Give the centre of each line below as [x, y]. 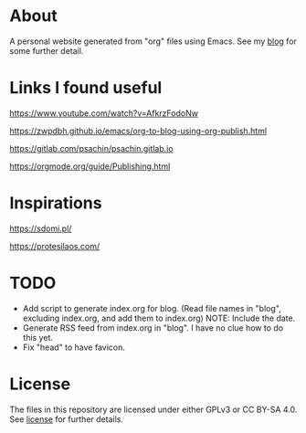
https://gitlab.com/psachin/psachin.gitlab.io [91, 148]
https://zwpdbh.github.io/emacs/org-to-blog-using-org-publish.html [138, 131]
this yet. [37, 337]
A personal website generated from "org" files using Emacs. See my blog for [153, 41]
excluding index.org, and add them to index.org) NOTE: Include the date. [159, 318]
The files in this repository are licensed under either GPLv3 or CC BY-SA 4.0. [153, 409]
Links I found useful [86, 88]
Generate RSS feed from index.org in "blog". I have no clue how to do [153, 327]
